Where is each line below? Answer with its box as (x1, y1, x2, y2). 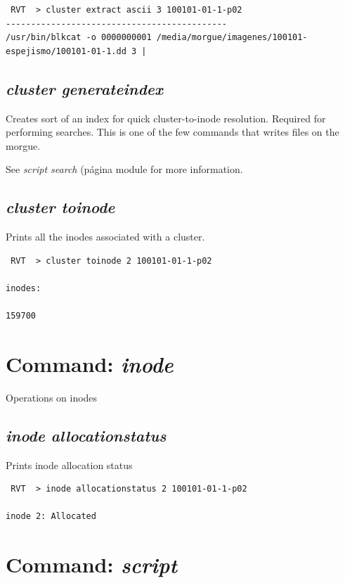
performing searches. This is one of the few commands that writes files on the (6, 124, 339, 139)
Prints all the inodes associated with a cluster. (6, 229, 205, 244)
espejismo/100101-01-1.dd (6, 46, 126, 56)
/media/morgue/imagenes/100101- (156, 32, 308, 43)
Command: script (6, 550, 177, 579)
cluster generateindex (6, 77, 163, 99)
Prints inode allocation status (6, 457, 133, 472)
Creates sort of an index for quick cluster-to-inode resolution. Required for (6, 110, 326, 125)
